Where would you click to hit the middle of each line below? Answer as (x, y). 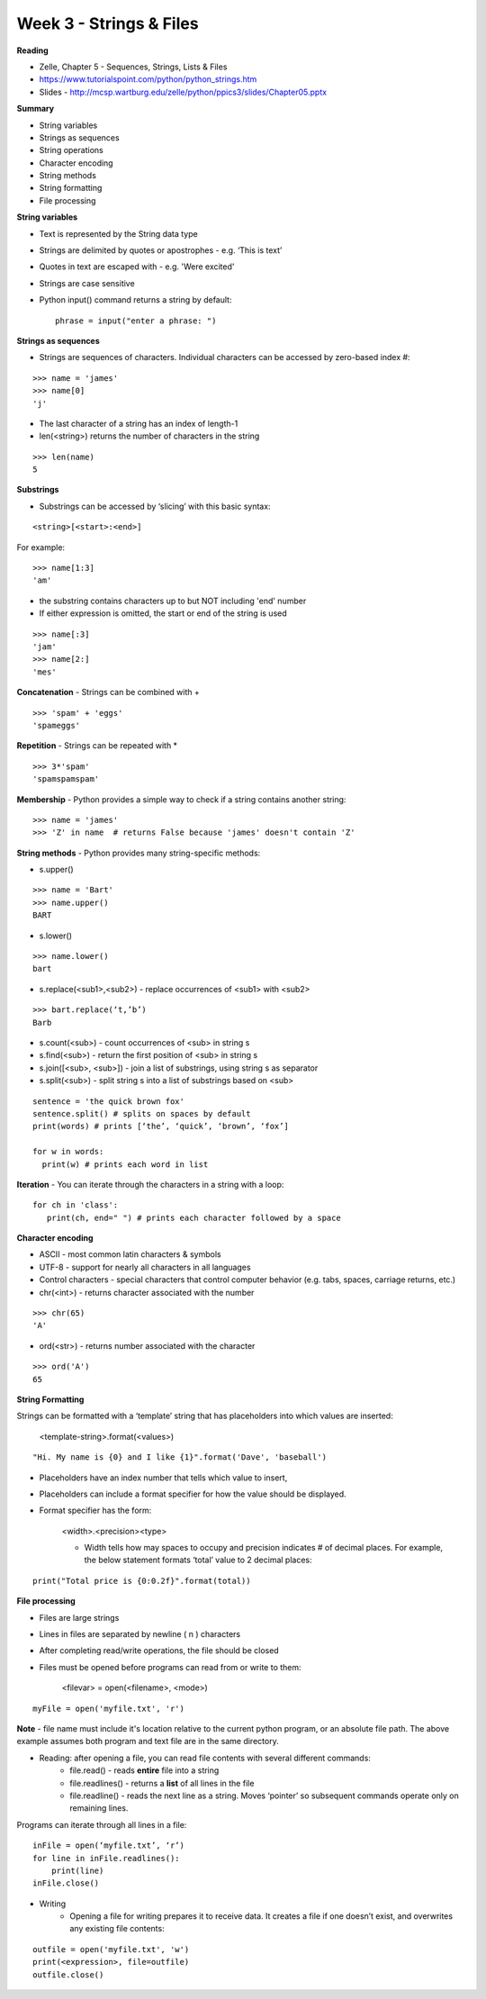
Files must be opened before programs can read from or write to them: (170, 1667)
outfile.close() (68, 1975)
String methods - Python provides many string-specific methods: (139, 853)
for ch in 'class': (76, 1205)
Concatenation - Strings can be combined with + (108, 692)
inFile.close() (66, 1883)
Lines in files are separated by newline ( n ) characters (140, 1634)
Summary (35, 109)
